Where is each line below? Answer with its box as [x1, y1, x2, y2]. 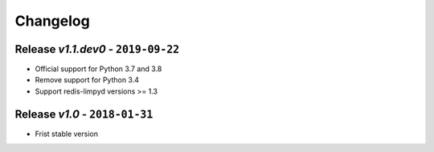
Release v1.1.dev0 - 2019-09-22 [14, 42, 180, 56]
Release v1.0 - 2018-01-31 [14, 107, 154, 121]
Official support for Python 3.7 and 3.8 [35, 64, 162, 74]
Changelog [14, 12, 90, 30]
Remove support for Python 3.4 [35, 75, 140, 85]
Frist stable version [35, 129, 98, 138]
